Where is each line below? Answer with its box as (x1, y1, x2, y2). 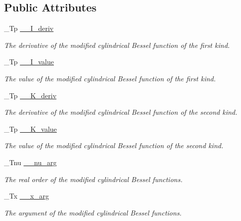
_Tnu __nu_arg (4, 157, 57, 167)
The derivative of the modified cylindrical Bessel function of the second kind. (4, 107, 238, 117)
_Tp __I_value (4, 56, 54, 67)
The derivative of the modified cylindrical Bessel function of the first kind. (4, 39, 230, 50)
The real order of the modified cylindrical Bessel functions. (4, 174, 183, 184)
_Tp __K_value (4, 123, 57, 134)
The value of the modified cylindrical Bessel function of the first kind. (4, 73, 216, 83)
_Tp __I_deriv (4, 23, 54, 33)
